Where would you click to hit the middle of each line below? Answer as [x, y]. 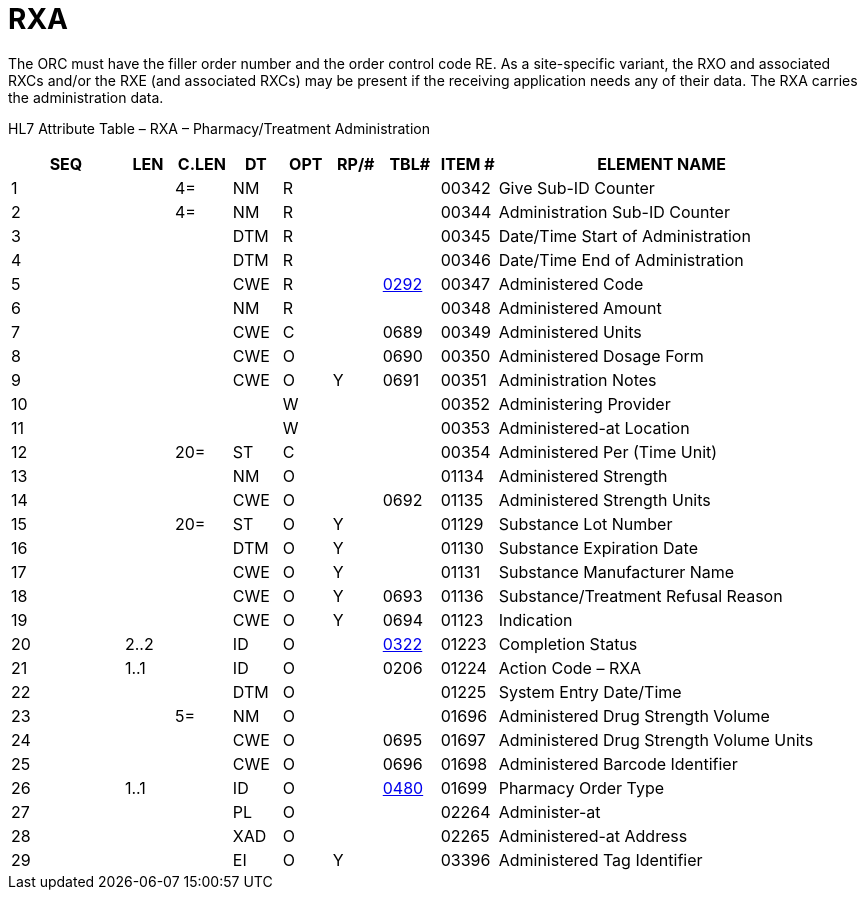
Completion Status [568, 643]
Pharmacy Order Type [581, 787]
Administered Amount [580, 307]
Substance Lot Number [585, 523]
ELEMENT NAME [661, 163]
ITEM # [467, 163]
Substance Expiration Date [598, 547]
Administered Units [570, 331]
